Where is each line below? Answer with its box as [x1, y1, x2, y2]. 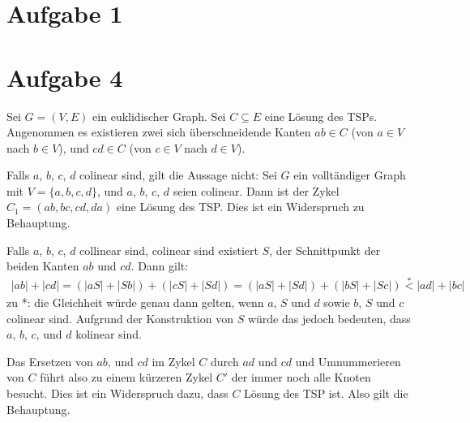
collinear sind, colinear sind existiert [79, 241, 258, 258]
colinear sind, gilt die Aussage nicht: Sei [79, 166, 277, 183]
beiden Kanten [6, 257, 79, 274]
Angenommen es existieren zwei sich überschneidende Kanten [6, 123, 311, 140]
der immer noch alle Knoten [231, 369, 371, 386]
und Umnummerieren [295, 352, 401, 369]
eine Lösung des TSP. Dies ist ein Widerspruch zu [116, 198, 365, 215]
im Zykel [152, 352, 195, 369]
